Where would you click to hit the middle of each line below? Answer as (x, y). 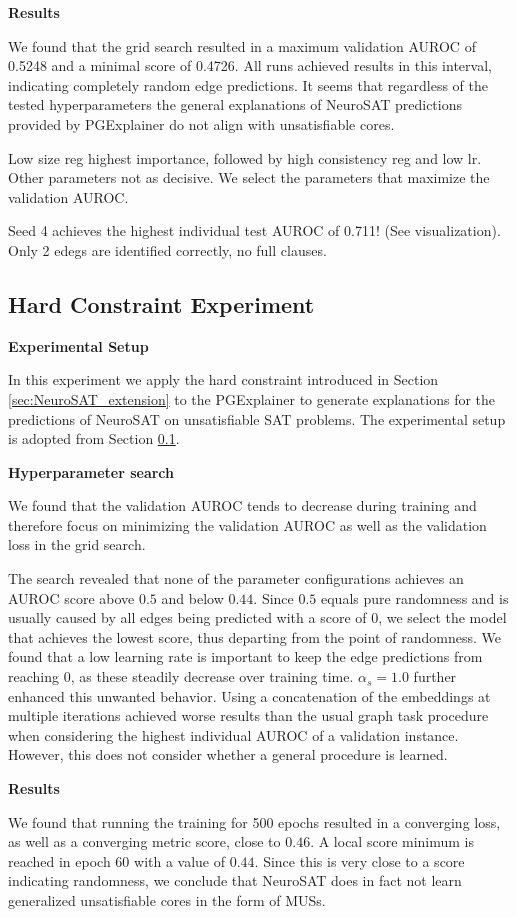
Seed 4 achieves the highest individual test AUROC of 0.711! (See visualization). (254, 230)
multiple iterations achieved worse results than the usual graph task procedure (248, 715)
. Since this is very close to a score (359, 860)
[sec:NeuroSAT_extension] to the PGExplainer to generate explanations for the (252, 398)
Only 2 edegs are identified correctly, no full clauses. (167, 249)
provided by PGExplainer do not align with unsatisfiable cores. (201, 123)
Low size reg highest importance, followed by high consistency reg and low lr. (245, 157)
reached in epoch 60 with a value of (117, 860)
